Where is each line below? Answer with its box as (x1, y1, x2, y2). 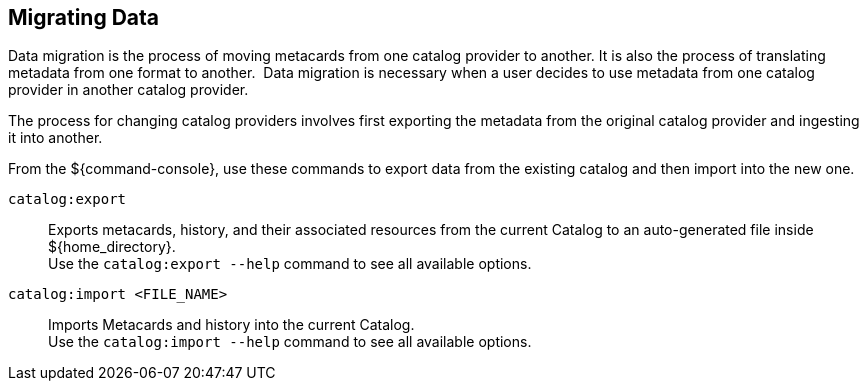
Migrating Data (8, 5, 160, 30)
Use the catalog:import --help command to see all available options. (48, 333, 532, 351)
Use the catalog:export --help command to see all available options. (48, 255, 532, 273)
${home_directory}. (48, 238, 176, 256)
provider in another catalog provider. (8, 81, 249, 99)
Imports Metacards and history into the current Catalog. (48, 316, 415, 334)
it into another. (8, 129, 103, 147)
